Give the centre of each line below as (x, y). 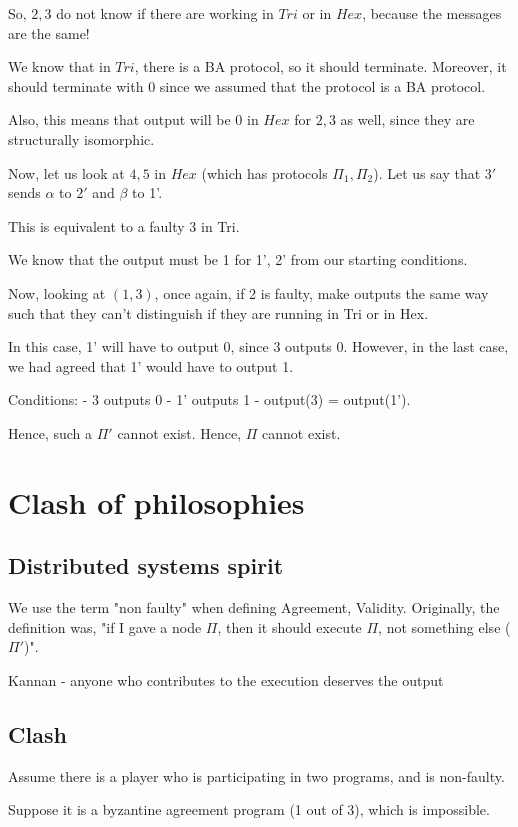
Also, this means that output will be (119, 119)
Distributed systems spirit (146, 565)
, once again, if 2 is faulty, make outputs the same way (321, 292)
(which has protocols (264, 172)
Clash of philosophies (156, 501)
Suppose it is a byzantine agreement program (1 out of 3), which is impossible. (249, 809)
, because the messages (432, 13)
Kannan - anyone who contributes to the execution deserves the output (226, 679)
